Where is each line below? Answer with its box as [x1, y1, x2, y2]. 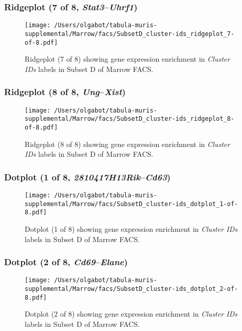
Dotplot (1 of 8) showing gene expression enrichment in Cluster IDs [25, 223, 238, 234]
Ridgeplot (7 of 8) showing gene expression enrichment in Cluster [25, 53, 230, 64]
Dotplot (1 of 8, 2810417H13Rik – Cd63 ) [4, 170, 171, 183]
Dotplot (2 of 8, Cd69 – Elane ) [4, 255, 128, 268]
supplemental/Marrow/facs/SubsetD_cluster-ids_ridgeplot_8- [25, 115, 235, 123]
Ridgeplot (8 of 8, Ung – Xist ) [4, 85, 126, 98]
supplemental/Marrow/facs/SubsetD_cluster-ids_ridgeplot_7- [25, 30, 235, 38]
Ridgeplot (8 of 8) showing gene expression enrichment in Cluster [25, 138, 230, 149]
